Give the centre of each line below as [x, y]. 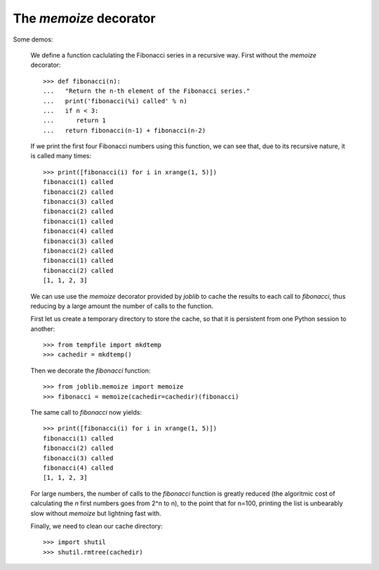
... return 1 [75, 121]
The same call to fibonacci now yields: [86, 413]
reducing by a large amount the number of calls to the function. [122, 306]
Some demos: [33, 39]
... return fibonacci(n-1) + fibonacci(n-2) [125, 130]
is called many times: [61, 156]
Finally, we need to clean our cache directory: [97, 526]
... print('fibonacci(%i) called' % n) [115, 101]
